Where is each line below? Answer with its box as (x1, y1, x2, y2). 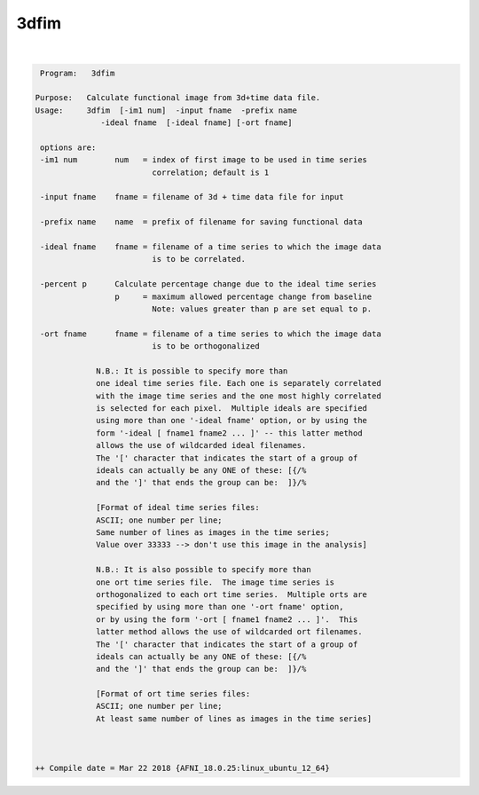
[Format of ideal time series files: (96, 502, 261, 513)
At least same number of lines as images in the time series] (96, 713, 373, 723)
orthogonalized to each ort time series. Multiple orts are (96, 589, 368, 599)
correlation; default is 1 (152, 167, 270, 177)
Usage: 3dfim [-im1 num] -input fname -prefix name (35, 105, 297, 115)
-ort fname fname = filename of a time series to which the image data (40, 328, 381, 339)
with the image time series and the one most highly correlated (96, 390, 381, 401)
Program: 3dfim (40, 67, 115, 78)
